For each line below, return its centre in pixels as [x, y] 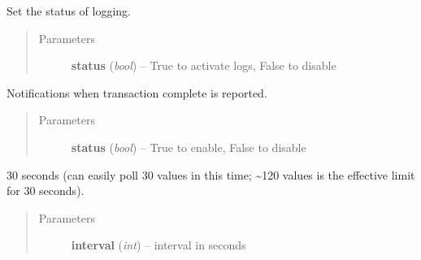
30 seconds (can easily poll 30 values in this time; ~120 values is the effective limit [211, 174]
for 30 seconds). [46, 191]
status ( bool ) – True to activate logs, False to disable [204, 65]
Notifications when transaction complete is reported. [137, 92]
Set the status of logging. [69, 11]
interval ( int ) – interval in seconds [158, 245]
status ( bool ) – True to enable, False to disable [189, 147]
